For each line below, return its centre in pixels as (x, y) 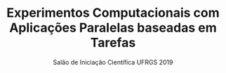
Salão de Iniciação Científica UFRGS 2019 (113, 62)
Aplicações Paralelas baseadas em (113, 28)
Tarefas (113, 43)
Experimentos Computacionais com (113, 13)
